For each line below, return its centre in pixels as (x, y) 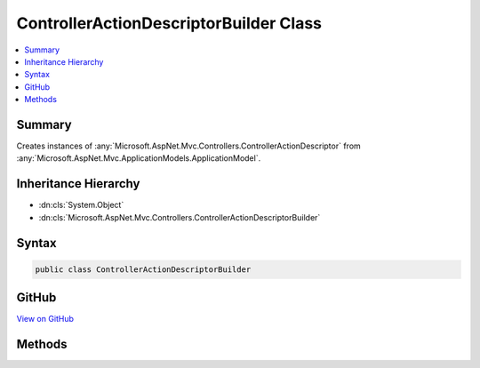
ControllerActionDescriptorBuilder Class (169, 23)
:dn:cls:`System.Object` (81, 205)
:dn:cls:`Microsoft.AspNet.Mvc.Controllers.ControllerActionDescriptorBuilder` (180, 217)
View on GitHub (45, 319)
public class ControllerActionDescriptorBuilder (143, 269)
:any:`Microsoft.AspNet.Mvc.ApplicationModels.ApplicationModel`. (139, 158)
